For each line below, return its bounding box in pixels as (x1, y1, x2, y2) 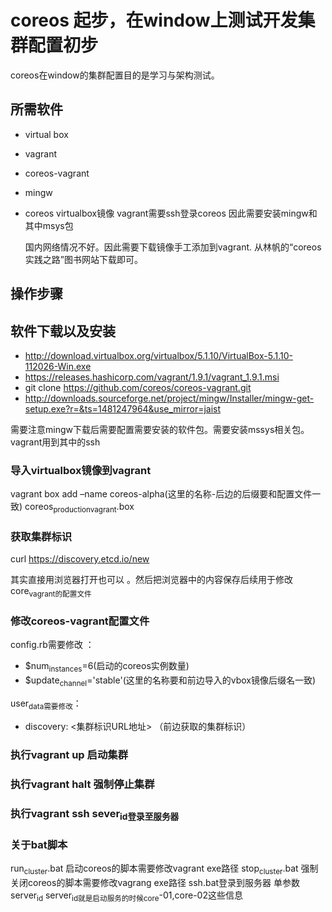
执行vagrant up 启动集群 (10, 747, 128, 761)
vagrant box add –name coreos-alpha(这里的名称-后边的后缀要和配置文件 (10, 488, 313, 500)
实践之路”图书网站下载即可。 (24, 253, 143, 265)
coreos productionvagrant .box (24, 501, 135, 515)
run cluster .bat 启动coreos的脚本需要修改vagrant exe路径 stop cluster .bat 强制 (10, 862, 319, 876)
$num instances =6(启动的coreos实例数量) (24, 660, 190, 675)
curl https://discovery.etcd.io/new (10, 553, 150, 565)
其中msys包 (24, 219, 74, 231)
